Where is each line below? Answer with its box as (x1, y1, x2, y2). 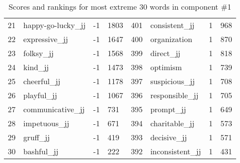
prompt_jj (150, 104, 186, 115)
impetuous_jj (23, 118, 69, 129)
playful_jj (23, 89, 57, 101)
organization (150, 33, 192, 44)
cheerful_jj (23, 75, 61, 87)
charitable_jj (150, 118, 195, 129)
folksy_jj (23, 47, 54, 59)
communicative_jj (23, 104, 85, 115)
